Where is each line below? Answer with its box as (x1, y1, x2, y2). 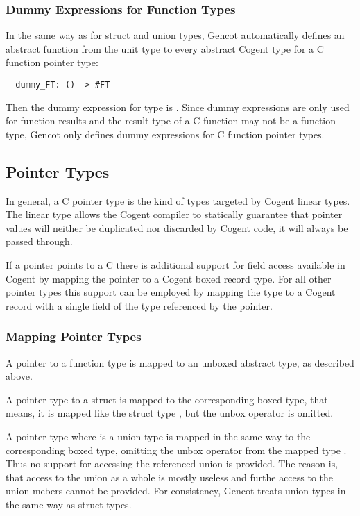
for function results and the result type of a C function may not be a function (6, 113, 336, 128)
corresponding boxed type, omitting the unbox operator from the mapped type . (6, 442, 347, 457)
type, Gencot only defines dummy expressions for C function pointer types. (6, 126, 325, 141)
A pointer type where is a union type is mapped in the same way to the (6, 428, 311, 443)
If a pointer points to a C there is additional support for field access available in (6, 258, 345, 272)
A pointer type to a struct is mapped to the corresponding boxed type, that (6, 392, 328, 406)
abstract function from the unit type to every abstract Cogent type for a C (6, 41, 324, 56)
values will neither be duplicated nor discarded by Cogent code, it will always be (6, 220, 348, 235)
